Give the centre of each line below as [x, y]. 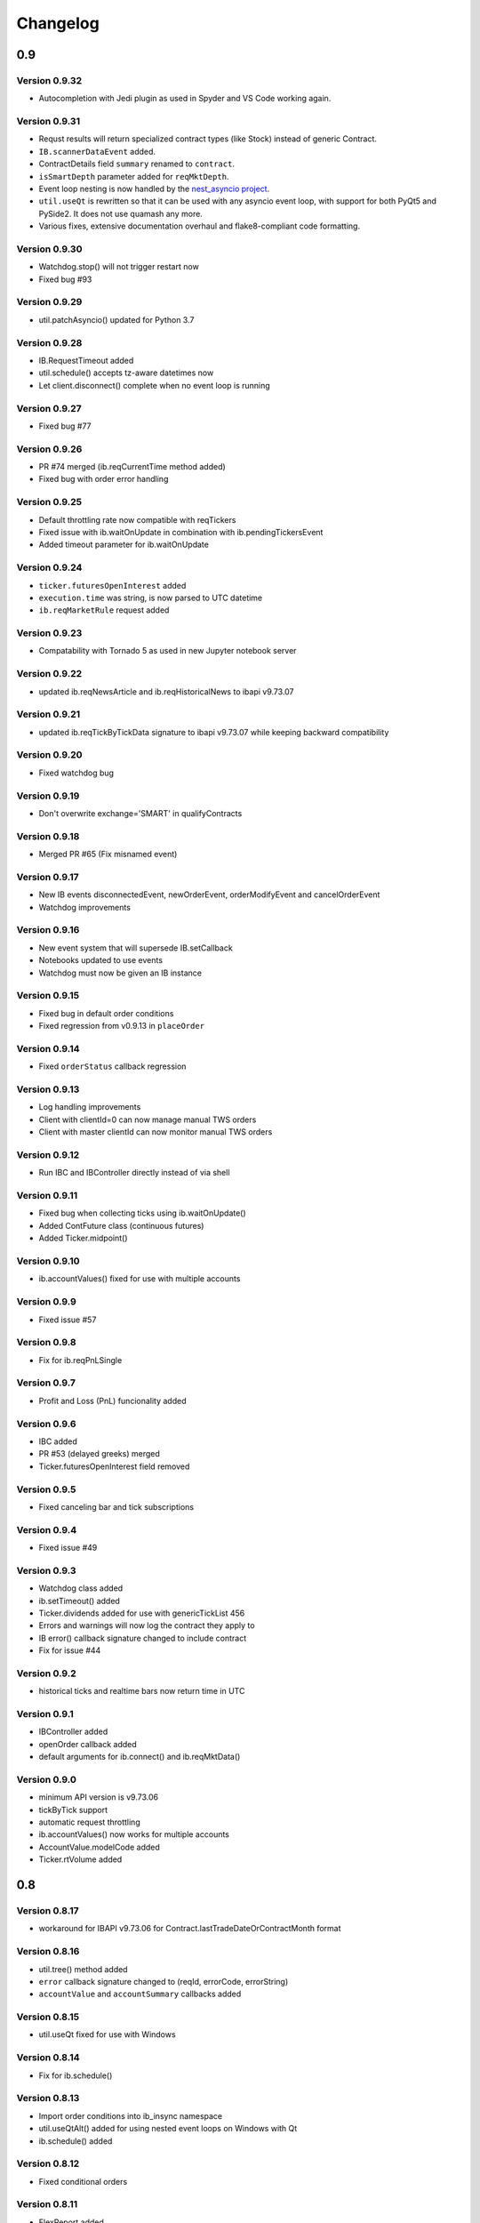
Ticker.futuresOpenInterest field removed [114, 1466]
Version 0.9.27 [49, 408]
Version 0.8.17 [48, 1911]
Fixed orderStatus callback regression [112, 1066]
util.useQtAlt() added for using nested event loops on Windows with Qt [168, 2129]
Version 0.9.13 [48, 1089]
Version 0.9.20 [50, 755]
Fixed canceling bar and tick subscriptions [116, 1506]
